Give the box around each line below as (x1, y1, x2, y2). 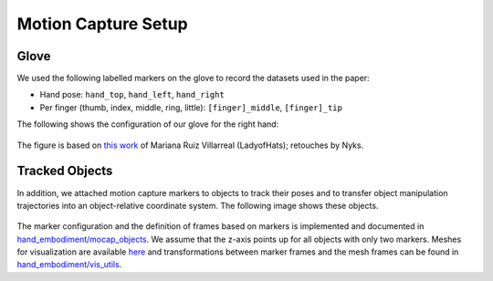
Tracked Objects (16, 163, 113, 179)
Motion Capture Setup (16, 14, 189, 34)
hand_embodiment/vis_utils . (16, 259, 122, 270)
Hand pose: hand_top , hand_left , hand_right (39, 89, 226, 100)
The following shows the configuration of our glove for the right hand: (16, 119, 279, 130)
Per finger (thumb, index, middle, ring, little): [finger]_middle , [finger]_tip (39, 101, 342, 113)
